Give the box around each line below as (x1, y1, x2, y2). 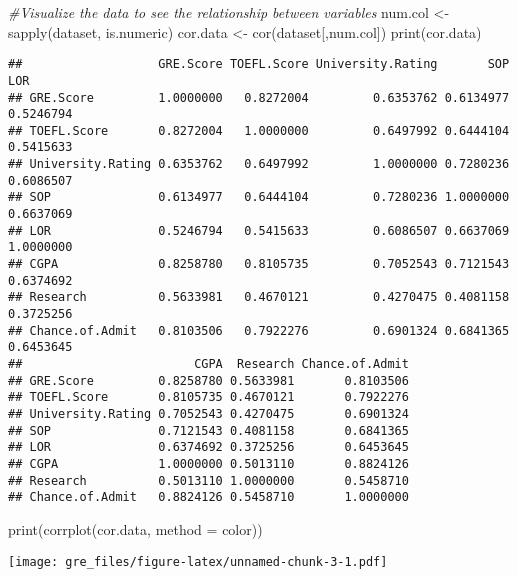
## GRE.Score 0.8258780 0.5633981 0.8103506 (8, 373, 409, 388)
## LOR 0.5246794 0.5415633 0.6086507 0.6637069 (8, 223, 510, 238)
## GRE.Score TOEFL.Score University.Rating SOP (8, 57, 510, 72)
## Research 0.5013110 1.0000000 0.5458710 (8, 473, 409, 488)
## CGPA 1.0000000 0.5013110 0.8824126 (8, 456, 409, 471)
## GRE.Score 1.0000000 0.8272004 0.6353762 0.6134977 (8, 90, 510, 105)
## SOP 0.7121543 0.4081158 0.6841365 (8, 423, 409, 438)
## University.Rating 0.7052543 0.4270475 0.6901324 (8, 406, 409, 421)
